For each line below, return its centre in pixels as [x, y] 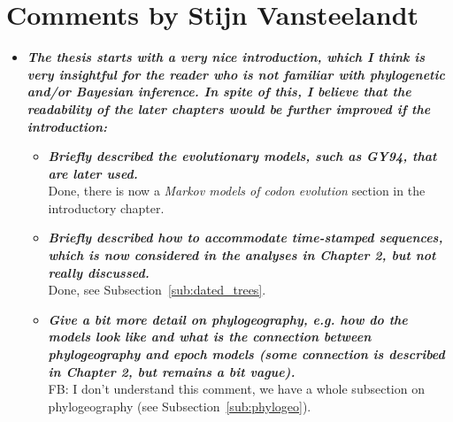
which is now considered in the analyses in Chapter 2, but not [242, 255]
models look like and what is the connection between [210, 337]
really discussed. [99, 272]
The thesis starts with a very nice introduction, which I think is [226, 57]
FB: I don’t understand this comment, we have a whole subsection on [236, 389]
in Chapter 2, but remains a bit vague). [172, 371]
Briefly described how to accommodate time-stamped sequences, [246, 238]
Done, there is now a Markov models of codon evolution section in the [237, 191]
